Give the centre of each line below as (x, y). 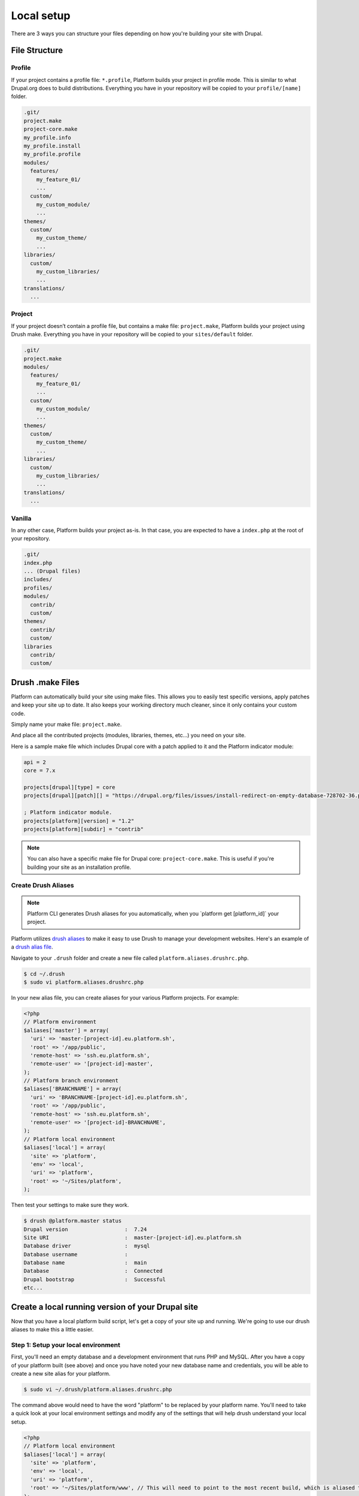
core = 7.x (39, 771)
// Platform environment (60, 1022)
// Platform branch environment (71, 1081)
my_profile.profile (52, 154)
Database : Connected (93, 1271)
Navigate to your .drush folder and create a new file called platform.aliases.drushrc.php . (130, 958)
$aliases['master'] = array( (66, 1030)
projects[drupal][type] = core (70, 787)
